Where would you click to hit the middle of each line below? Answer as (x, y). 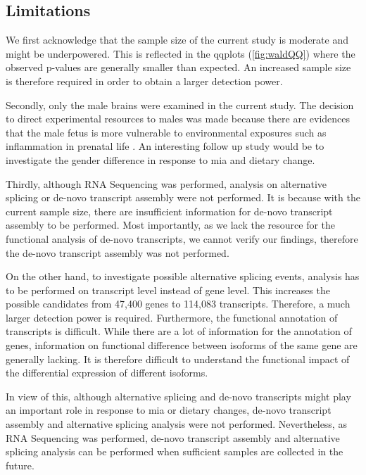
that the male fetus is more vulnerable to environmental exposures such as (166, 132)
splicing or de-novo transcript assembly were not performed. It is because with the (183, 197)
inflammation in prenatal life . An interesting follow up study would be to (165, 146)
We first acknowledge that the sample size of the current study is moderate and (177, 40)
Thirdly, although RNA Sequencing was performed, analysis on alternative (166, 183)
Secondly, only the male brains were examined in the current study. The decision (180, 104)
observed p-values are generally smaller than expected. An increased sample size (178, 67)
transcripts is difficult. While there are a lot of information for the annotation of (179, 331)
